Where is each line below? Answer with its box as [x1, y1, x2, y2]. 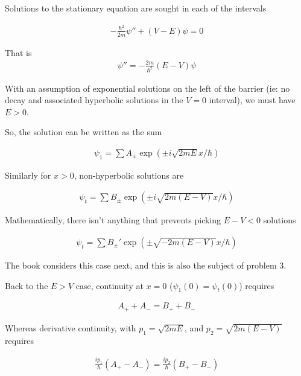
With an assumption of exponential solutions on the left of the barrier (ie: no [5, 81, 290, 94]
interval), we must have [209, 94, 296, 106]
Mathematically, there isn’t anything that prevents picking [5, 214, 221, 226]
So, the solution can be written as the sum [5, 126, 162, 138]
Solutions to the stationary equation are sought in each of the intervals [5, 2, 267, 14]
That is [5, 46, 32, 59]
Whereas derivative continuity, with [5, 321, 136, 334]
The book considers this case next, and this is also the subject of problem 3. [5, 259, 287, 271]
